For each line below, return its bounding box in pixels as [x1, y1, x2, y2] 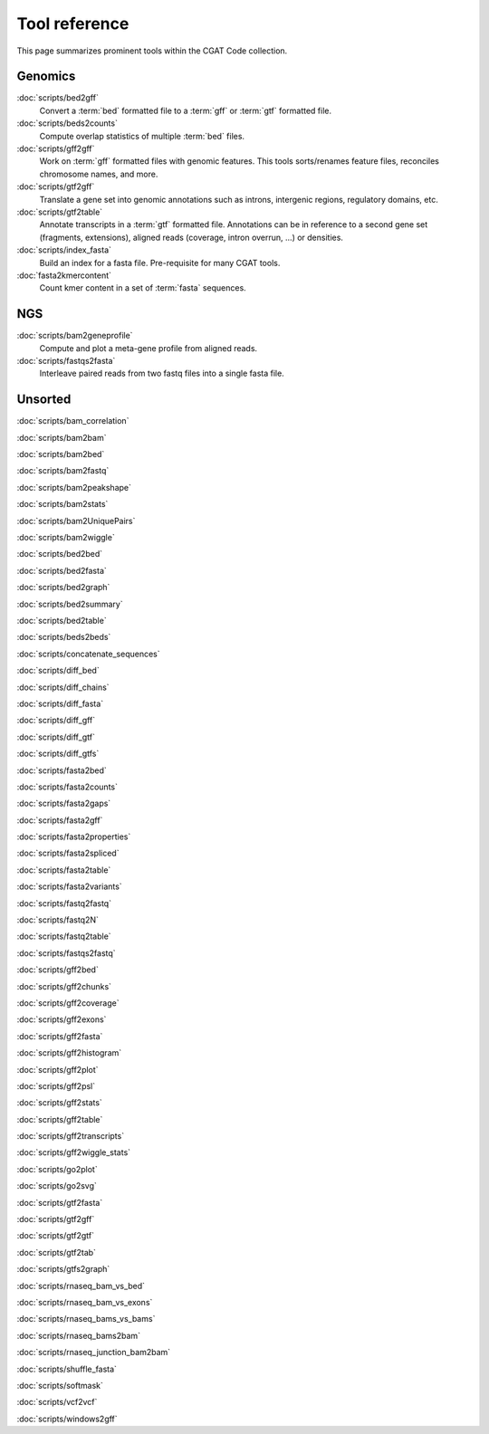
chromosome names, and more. [39, 168, 158, 179]
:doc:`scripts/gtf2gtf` [16, 1230, 95, 1241]
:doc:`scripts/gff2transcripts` [16, 1131, 125, 1142]
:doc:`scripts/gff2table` [16, 1114, 103, 1124]
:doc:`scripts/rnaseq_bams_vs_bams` [16, 1314, 156, 1324]
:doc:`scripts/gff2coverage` [16, 997, 120, 1009]
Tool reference [16, 14, 129, 33]
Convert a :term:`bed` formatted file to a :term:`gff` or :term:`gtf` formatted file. [39, 105, 332, 116]
